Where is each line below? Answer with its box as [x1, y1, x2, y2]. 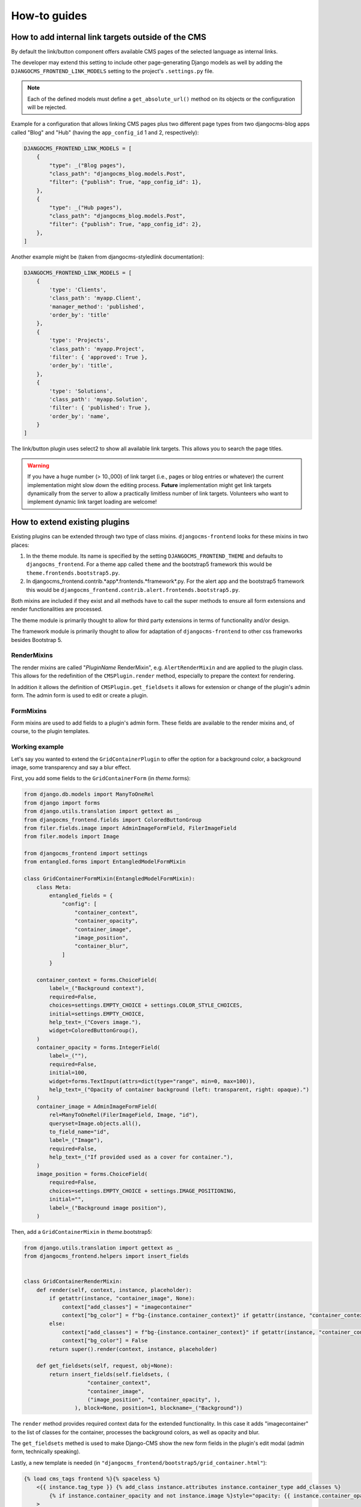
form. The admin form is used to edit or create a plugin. [11, 691, 149, 699]
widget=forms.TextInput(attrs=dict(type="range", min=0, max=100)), [49, 1078, 256, 1084]
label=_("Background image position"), [49, 1204, 167, 1211]
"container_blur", [74, 943, 129, 949]
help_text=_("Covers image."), [49, 1019, 141, 1025]
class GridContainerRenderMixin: [23, 1278, 123, 1285]
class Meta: [36, 884, 72, 890]
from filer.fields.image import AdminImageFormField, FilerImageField [23, 825, 237, 831]
